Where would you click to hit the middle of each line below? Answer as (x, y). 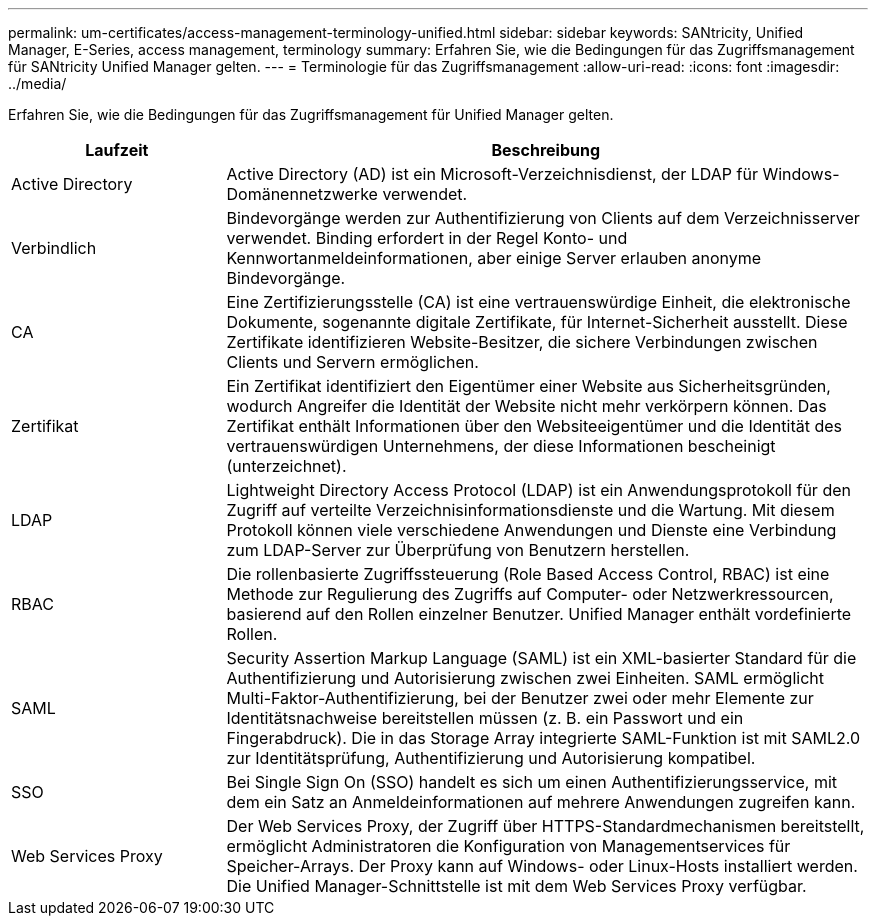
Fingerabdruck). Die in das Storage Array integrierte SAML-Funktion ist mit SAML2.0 (543, 738)
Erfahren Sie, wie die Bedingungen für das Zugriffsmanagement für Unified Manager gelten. (311, 114)
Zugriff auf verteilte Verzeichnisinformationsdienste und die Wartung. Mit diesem (530, 510)
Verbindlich (54, 248)
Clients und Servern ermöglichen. (352, 362)
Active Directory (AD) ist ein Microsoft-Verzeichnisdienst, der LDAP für (492, 174)
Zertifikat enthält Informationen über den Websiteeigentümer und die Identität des (534, 426)
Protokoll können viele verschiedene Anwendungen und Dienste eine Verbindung (531, 530)
